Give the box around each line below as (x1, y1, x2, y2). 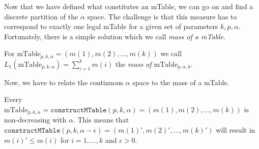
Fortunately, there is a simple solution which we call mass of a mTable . (4, 31, 225, 41)
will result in (216, 125, 255, 135)
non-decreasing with (4, 114, 67, 125)
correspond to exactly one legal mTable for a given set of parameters (4, 21, 218, 32)
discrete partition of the (4, 11, 78, 21)
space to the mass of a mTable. (132, 77, 229, 87)
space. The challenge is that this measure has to (87, 11, 237, 21)
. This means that (73, 114, 129, 125)
